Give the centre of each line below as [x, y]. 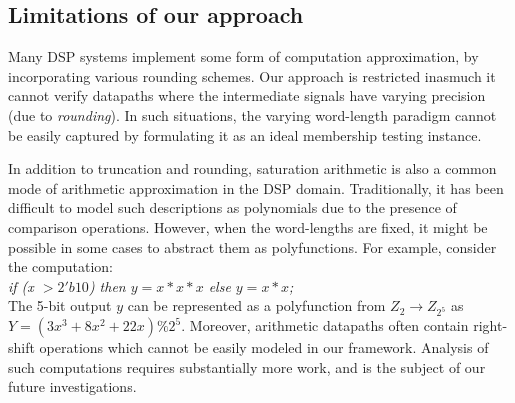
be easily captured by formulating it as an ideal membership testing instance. [245, 134]
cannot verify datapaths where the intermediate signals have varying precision [247, 95]
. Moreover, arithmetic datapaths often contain [325, 325]
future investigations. [72, 386]
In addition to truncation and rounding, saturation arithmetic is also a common [252, 168]
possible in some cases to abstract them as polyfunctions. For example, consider [252, 246]
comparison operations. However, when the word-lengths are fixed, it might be [248, 226]
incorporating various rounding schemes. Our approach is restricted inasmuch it [252, 75]
